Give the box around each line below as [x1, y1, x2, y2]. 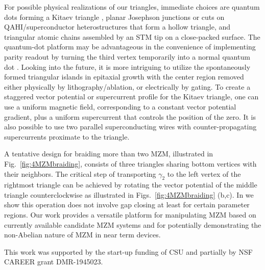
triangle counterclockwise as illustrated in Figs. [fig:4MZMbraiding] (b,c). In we [4, 189, 254, 200]
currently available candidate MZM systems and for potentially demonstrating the [4, 219, 261, 230]
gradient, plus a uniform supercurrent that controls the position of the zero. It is [4, 111, 256, 122]
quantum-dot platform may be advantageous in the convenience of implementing [4, 41, 256, 52]
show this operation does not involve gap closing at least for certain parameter [4, 199, 250, 210]
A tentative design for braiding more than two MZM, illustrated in [4, 148, 213, 159]
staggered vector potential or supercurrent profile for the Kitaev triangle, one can [4, 91, 259, 102]
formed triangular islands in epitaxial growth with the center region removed [4, 71, 244, 82]
